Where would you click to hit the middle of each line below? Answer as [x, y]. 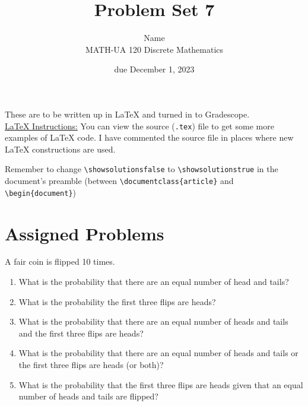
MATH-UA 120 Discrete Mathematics [154, 49]
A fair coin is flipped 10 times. [60, 261]
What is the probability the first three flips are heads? [117, 301]
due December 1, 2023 [154, 69]
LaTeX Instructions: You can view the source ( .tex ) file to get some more [139, 126]
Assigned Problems [85, 233]
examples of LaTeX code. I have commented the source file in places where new [149, 137]
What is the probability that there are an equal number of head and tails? [154, 282]
